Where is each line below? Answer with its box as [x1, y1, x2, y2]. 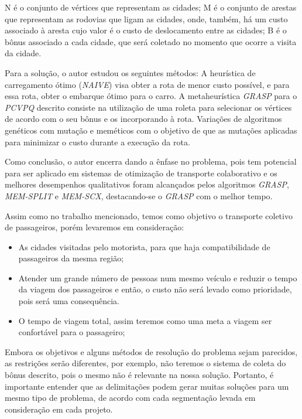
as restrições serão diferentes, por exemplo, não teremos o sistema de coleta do [5, 357, 286, 369]
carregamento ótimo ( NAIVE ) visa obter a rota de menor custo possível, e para [5, 78, 290, 90]
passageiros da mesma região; [18, 252, 124, 264]
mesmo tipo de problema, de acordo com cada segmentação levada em [5, 391, 256, 404]
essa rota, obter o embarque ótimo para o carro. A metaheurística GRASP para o [5, 90, 297, 102]
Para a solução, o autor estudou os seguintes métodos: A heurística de [5, 66, 256, 79]
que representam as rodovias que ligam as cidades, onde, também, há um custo [5, 12, 288, 25]
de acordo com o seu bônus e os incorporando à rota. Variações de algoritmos [5, 113, 282, 125]
